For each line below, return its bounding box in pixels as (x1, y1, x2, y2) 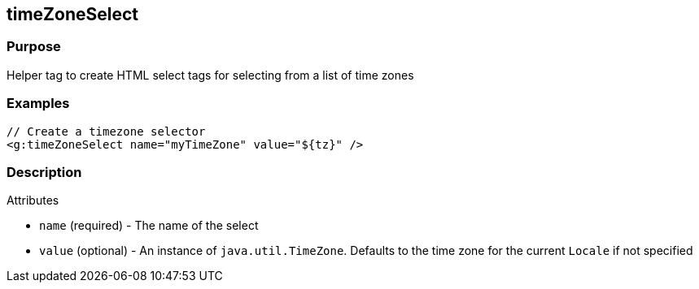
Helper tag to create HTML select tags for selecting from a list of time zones (7, 67, 414, 82)
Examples (7, 95, 70, 112)
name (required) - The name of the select (39, 218, 259, 233)
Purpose (7, 38, 61, 55)
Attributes (7, 193, 59, 208)
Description (7, 163, 82, 180)
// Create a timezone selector (7, 124, 206, 138)
